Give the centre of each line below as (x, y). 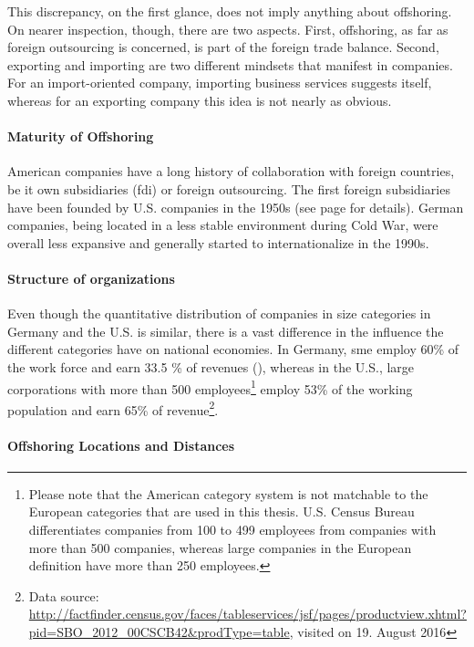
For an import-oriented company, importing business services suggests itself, (220, 83)
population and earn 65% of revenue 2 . (113, 408)
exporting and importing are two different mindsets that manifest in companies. (230, 64)
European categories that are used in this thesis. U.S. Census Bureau (222, 511)
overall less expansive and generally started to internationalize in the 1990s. (218, 242)
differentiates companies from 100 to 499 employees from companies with (232, 529)
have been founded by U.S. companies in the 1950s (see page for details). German (236, 207)
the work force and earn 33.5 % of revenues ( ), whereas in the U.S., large (211, 366)
